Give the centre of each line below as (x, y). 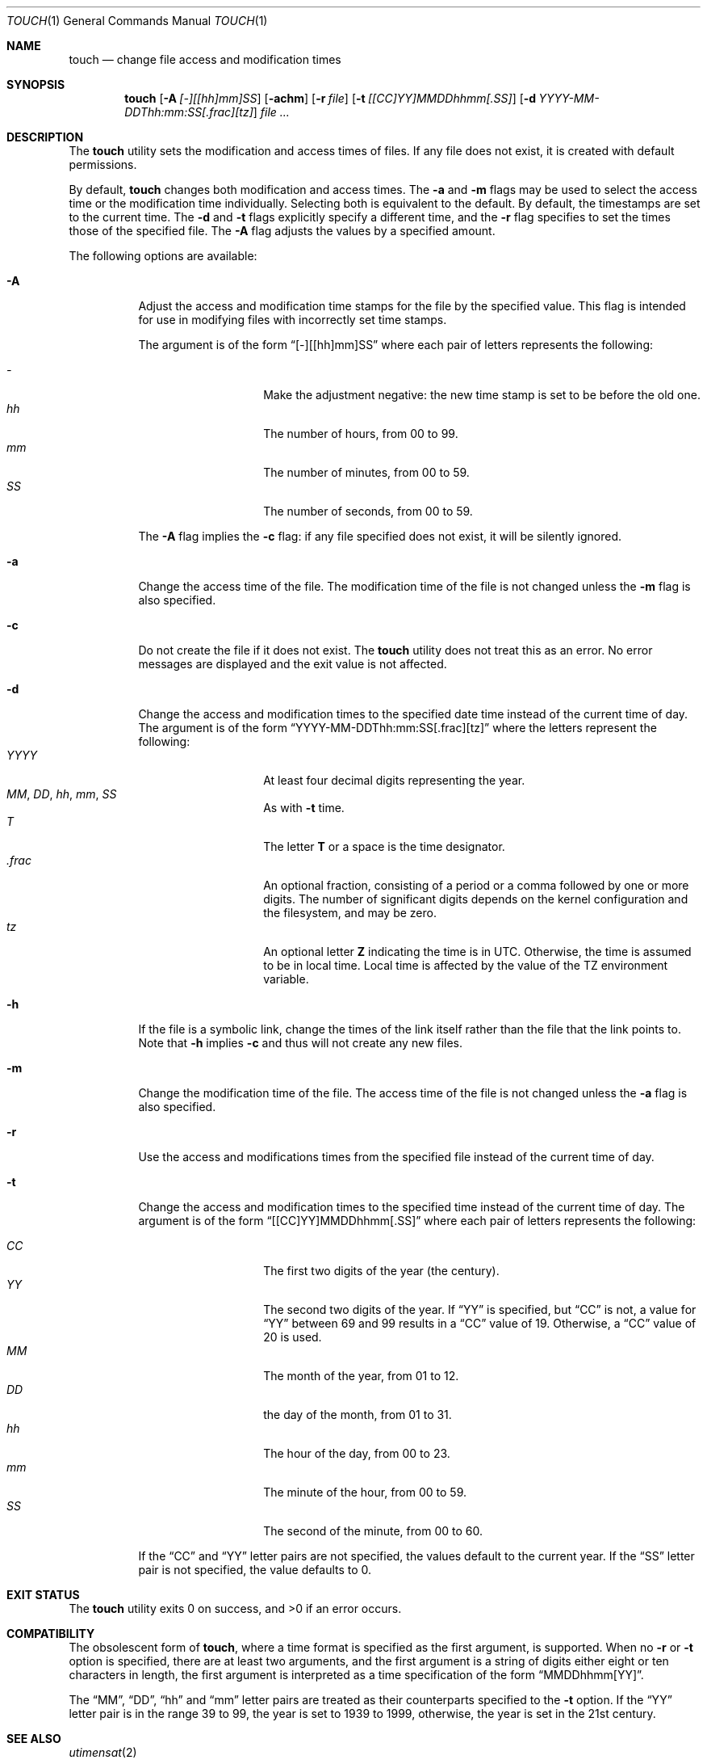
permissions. (103, 164)
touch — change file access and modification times (205, 59)
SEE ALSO (34, 1739)
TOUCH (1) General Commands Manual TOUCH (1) (137, 21)
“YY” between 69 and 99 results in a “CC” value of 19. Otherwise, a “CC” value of (480, 1323)
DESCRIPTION (45, 137)
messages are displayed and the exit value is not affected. (293, 664)
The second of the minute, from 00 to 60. (373, 1531)
